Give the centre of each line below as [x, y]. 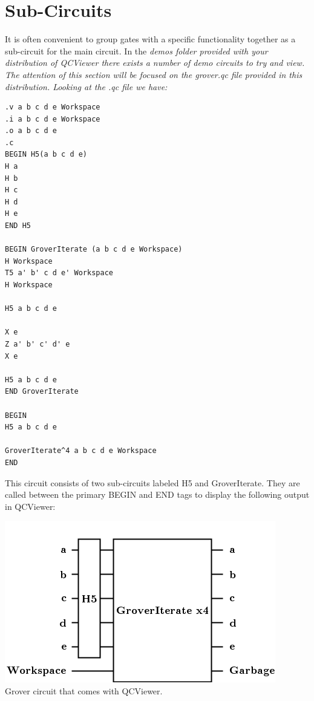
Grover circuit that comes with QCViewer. [84, 690]
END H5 [18, 226]
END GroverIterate [42, 392]
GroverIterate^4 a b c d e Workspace [81, 451]
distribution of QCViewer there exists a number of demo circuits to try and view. [155, 63]
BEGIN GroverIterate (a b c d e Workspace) [94, 249]
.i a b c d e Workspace [53, 119]
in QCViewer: [30, 506]
